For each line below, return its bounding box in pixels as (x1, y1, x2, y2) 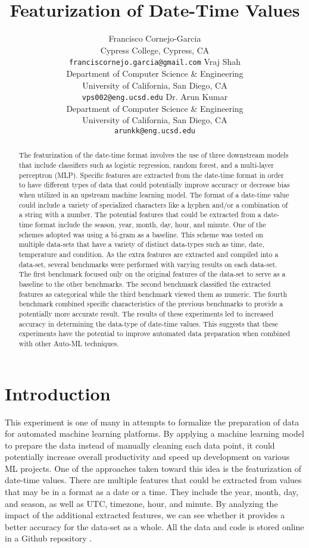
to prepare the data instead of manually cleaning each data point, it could (5, 439, 275, 451)
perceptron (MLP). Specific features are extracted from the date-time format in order (18, 170, 284, 180)
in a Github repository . (5, 532, 92, 544)
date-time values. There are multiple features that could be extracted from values (5, 474, 302, 486)
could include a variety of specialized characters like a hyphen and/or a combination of (18, 199, 288, 209)
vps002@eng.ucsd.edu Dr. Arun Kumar (82, 90, 228, 103)
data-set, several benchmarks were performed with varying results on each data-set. (18, 259, 277, 269)
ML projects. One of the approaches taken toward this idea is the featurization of (5, 462, 302, 474)
